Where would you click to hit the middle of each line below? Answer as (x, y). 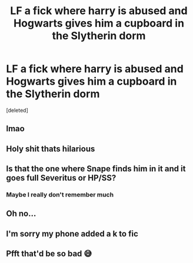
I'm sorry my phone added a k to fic (72, 234)
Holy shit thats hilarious (51, 149)
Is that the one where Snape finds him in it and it (96, 169)
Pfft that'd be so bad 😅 (49, 254)
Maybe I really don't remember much (60, 195)
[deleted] (17, 110)
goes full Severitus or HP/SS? (61, 178)
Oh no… (21, 214)
